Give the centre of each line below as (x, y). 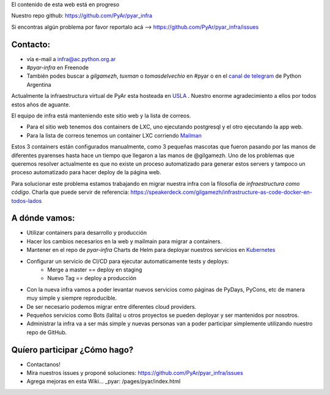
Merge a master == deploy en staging (95, 270)
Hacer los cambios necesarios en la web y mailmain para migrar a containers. (124, 241)
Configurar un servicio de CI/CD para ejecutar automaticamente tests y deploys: (128, 261)
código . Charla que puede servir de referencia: (70, 192)
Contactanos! (43, 364)
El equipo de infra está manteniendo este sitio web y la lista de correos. (101, 116)
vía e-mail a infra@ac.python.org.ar (71, 59)
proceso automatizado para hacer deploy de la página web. (86, 172)
